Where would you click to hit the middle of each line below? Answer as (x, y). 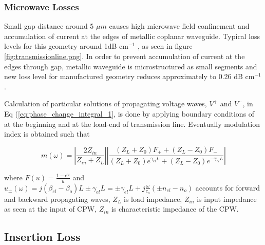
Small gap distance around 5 (49, 26)
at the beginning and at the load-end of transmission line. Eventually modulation (132, 124)
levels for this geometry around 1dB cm (66, 46)
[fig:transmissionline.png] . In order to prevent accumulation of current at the (125, 56)
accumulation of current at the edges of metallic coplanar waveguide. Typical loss (132, 36)
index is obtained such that (47, 134)
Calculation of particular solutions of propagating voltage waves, (106, 103)
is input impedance (227, 199)
